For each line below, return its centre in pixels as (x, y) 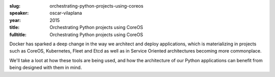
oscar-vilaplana (66, 13)
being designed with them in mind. (46, 68)
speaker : (19, 13)
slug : (15, 6)
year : (15, 20)
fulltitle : (18, 34)
